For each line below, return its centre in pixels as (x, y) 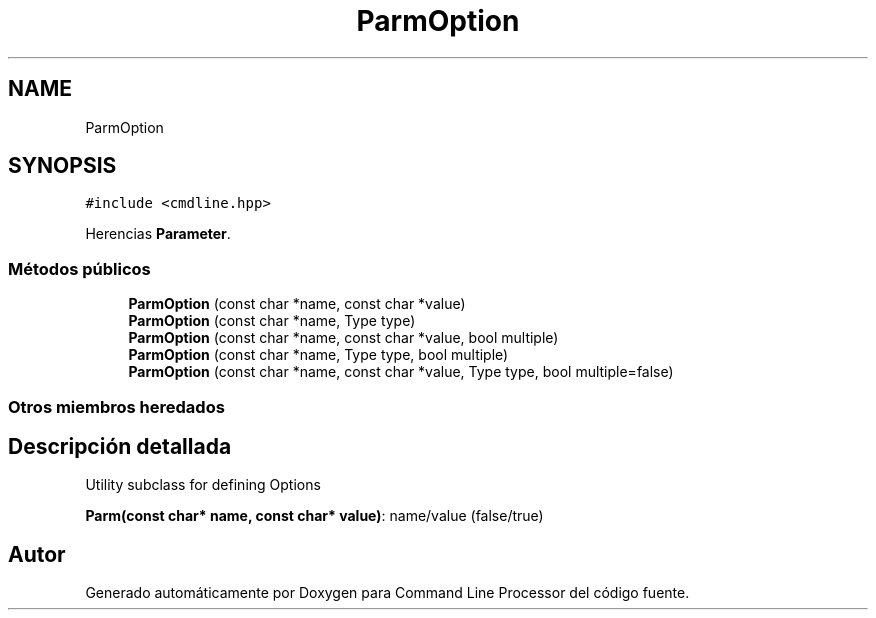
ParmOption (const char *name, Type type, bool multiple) (318, 355)
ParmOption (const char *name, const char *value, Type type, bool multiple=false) (401, 372)
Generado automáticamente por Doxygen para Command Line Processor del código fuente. (387, 593)
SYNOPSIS (62, 166)
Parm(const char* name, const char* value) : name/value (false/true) (314, 516)
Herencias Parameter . (158, 234)
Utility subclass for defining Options (203, 485)
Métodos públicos (79, 268)
